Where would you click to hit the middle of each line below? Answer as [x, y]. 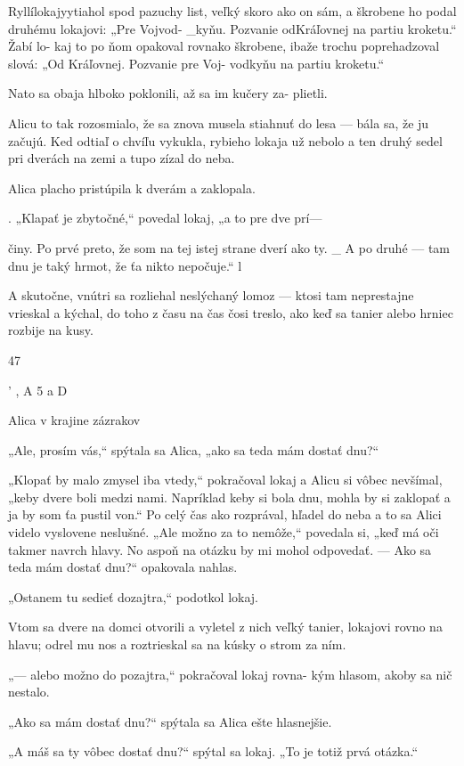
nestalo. [29, 692]
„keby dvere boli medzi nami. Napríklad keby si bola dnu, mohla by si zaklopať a [229, 497]
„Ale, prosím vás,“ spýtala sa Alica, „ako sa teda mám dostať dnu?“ [194, 449]
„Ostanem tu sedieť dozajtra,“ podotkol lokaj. [133, 596]
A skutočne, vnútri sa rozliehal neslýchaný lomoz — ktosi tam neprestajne [211, 295]
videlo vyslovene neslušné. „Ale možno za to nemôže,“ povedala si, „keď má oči [224, 532]
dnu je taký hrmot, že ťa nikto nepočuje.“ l [125, 265]
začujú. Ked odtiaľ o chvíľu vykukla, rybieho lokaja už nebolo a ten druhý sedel [225, 140]
